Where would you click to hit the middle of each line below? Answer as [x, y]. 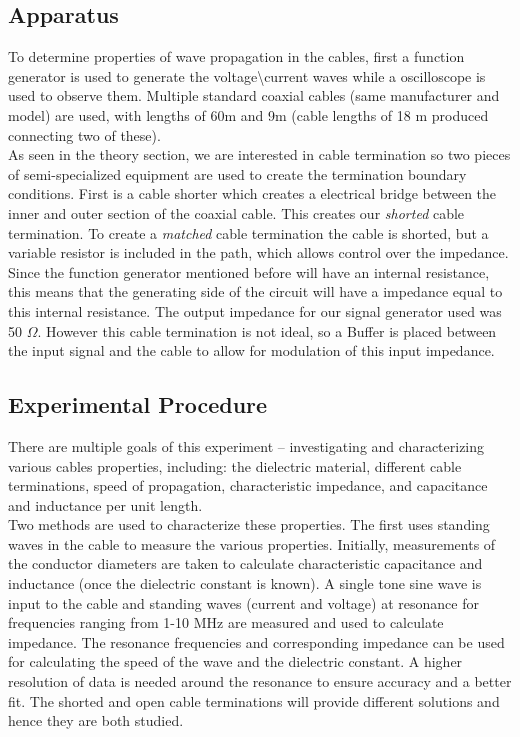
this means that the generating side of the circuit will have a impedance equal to [255, 291]
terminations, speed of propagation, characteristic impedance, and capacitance [248, 485]
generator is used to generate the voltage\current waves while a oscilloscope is [247, 75]
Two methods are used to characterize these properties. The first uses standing [249, 524]
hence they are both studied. [96, 720]
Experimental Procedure [138, 404]
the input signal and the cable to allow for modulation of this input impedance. [251, 350]
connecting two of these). [84, 134]
